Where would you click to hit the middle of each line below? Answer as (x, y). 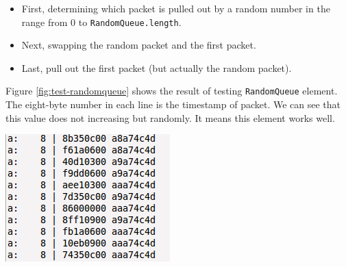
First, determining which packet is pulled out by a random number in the (176, 8)
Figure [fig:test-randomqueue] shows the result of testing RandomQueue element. (172, 91)
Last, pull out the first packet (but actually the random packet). (157, 67)
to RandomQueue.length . (130, 22)
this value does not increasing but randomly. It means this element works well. (170, 117)
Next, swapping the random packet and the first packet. (139, 45)
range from (45, 22)
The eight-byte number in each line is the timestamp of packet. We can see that (173, 104)
